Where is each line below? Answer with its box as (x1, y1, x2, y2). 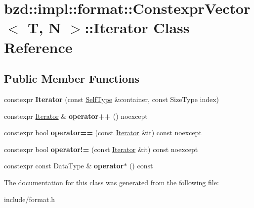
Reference (4, 37, 73, 57)
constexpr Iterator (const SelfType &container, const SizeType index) (4, 94, 219, 104)
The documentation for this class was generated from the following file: (4, 177, 219, 187)
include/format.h (4, 194, 55, 204)
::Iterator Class (85, 17, 190, 38)
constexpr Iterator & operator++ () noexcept (4, 110, 148, 121)
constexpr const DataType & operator (4, 160, 124, 171)
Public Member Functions (4, 71, 139, 86)
